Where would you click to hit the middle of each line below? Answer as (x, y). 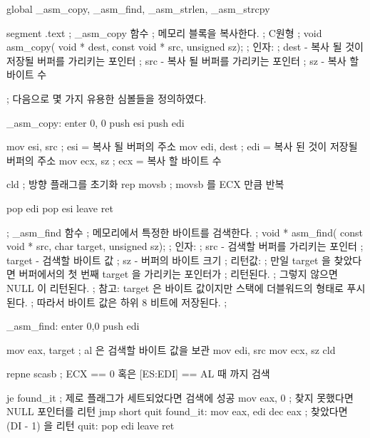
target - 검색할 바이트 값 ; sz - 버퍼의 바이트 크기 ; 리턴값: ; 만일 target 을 (169, 260)
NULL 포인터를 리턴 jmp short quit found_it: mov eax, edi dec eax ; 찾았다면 (177, 411)
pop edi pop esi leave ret (60, 208)
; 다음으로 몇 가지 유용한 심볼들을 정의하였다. (107, 98)
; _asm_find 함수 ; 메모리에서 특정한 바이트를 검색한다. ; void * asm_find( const (185, 232)
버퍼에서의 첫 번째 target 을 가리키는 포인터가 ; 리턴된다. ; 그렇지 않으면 (178, 274)
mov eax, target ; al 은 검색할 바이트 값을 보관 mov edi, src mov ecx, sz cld (171, 349)
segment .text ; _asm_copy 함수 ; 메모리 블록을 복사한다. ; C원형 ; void (164, 32)
